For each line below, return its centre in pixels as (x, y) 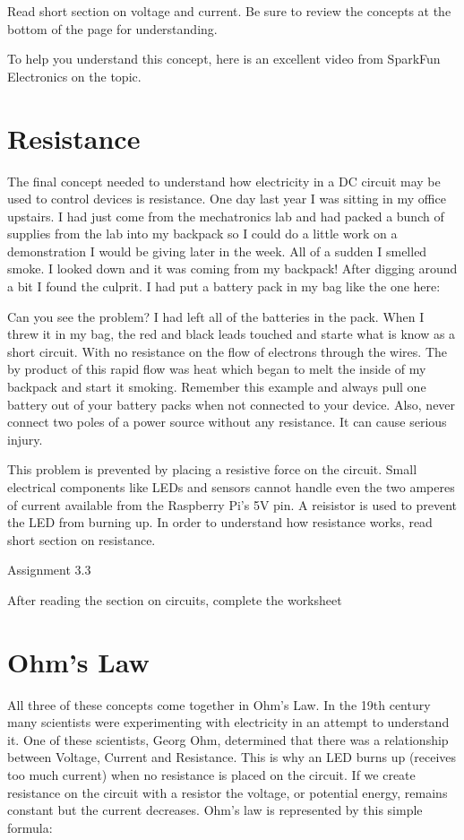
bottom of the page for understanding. (112, 28)
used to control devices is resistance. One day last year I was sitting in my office (227, 199)
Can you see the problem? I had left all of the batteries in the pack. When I (216, 316)
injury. (25, 439)
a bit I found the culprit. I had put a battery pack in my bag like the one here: (224, 286)
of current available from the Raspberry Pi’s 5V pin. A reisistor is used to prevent (232, 504)
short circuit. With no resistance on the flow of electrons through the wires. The (227, 351)
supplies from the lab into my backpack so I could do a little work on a (202, 234)
